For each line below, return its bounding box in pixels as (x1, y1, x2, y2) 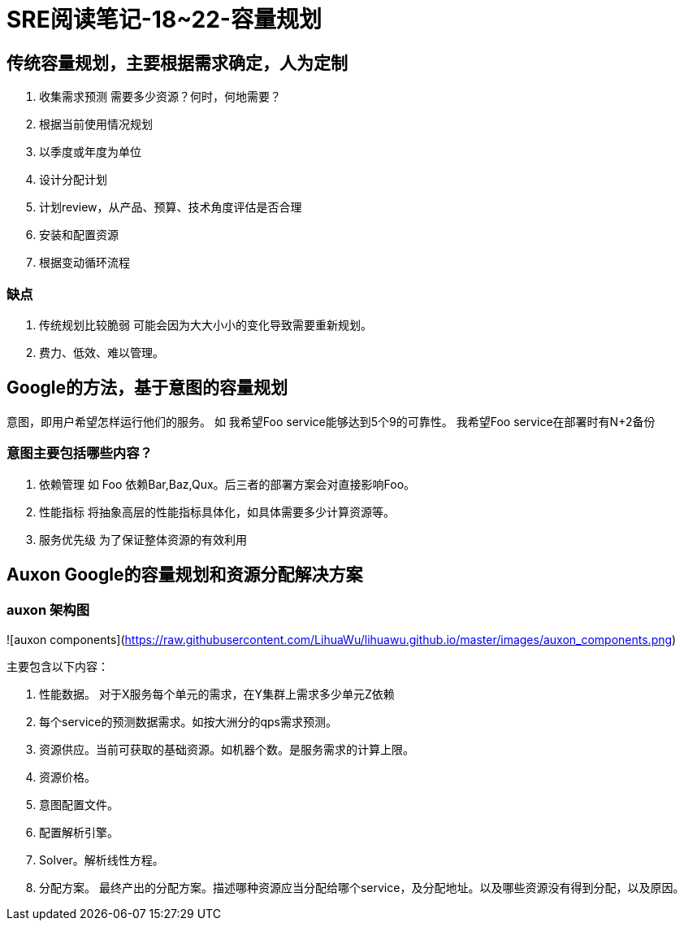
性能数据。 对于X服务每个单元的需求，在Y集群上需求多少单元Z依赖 (39, 686, 395, 701)
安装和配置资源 (39, 228, 119, 242)
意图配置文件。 (39, 797, 119, 812)
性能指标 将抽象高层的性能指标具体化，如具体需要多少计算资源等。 (39, 504, 395, 519)
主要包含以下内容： (6, 659, 109, 673)
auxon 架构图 (6, 602, 90, 619)
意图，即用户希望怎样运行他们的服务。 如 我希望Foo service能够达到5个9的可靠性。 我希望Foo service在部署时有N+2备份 (6, 414, 656, 429)
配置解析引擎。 (39, 825, 119, 839)
